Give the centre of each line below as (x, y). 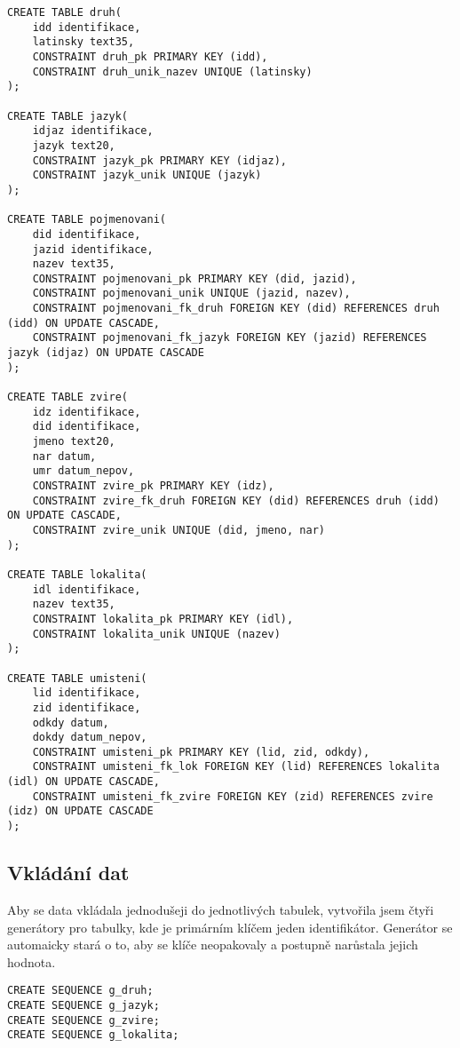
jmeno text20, (74, 442)
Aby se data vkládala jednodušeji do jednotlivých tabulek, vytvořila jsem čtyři (221, 909)
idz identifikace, (87, 412)
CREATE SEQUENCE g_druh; (80, 991)
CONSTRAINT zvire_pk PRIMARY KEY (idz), (153, 486)
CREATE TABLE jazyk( (68, 116)
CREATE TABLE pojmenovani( (87, 220)
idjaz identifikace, (93, 131)
